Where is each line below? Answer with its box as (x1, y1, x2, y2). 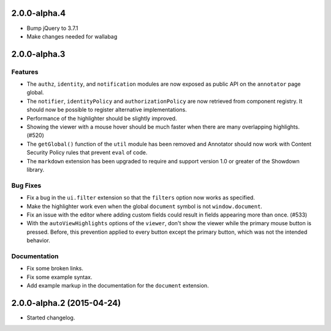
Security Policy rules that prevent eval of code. (26, 149, 148, 156)
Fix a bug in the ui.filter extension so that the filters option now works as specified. (26, 194, 256, 201)
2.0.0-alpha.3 (11, 49, 66, 59)
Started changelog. (26, 314, 75, 321)
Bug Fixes (11, 181, 42, 190)
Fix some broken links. (26, 265, 84, 272)
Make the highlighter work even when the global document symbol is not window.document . (26, 203, 263, 210)
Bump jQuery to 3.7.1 (26, 24, 78, 32)
